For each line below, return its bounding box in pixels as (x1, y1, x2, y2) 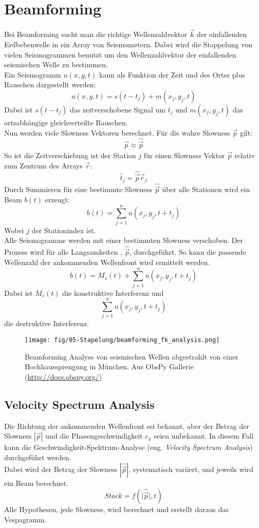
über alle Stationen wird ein (162, 184, 250, 195)
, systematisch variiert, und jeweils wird (128, 464, 253, 475)
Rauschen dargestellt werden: (4, 79, 96, 90)
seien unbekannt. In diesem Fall (154, 430, 254, 441)
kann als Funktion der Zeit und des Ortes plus (99, 69, 245, 80)
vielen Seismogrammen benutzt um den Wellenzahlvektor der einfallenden (4, 49, 236, 60)
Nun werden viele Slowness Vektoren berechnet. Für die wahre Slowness (4, 127, 230, 138)
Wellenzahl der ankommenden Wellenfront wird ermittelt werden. (4, 257, 210, 268)
